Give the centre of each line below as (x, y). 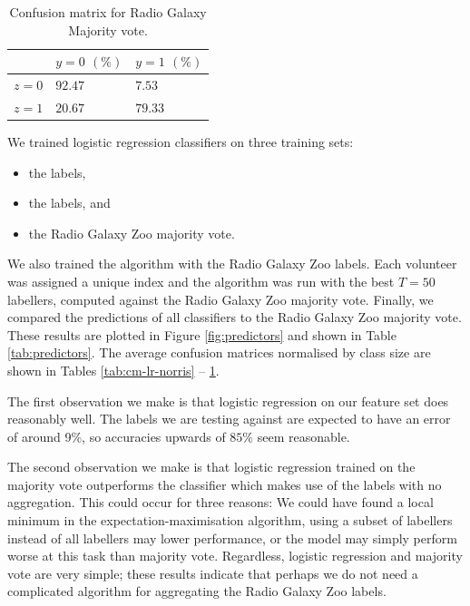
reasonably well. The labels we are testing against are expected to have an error (229, 419)
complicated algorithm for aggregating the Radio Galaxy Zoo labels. (197, 591)
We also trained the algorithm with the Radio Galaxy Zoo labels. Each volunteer (232, 264)
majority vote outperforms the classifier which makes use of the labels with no (225, 484)
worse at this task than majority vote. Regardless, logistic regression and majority (235, 556)
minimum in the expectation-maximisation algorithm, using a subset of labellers (230, 520)
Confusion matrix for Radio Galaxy (108, 12)
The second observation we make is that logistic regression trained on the (211, 467)
